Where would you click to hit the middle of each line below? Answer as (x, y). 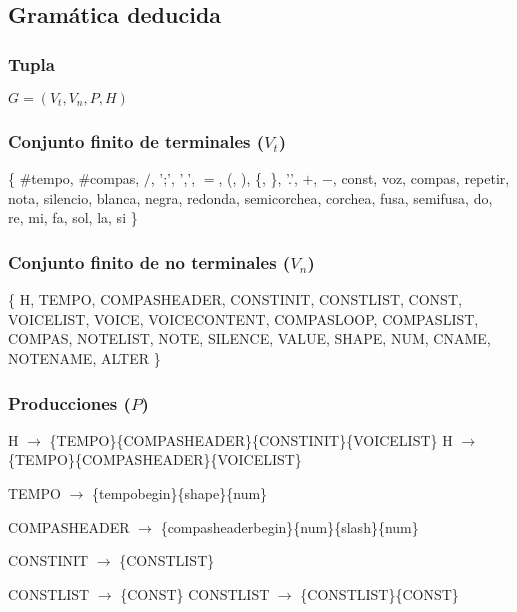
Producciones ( (69, 402)
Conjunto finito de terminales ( (136, 140)
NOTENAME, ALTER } (84, 358)
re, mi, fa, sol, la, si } (73, 217)
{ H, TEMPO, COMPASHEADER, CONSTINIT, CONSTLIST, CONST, (235, 299)
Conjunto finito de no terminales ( (149, 261)
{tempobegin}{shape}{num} (179, 493)
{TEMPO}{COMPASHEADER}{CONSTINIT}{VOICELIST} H (251, 439)
